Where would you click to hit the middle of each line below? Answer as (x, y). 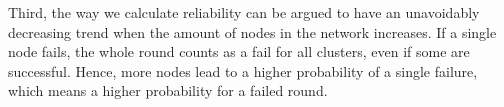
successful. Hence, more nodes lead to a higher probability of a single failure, (243, 70)
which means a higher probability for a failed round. (168, 90)
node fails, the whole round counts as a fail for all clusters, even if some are (239, 51)
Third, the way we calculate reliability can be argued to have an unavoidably (244, 12)
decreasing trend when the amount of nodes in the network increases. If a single (252, 31)
